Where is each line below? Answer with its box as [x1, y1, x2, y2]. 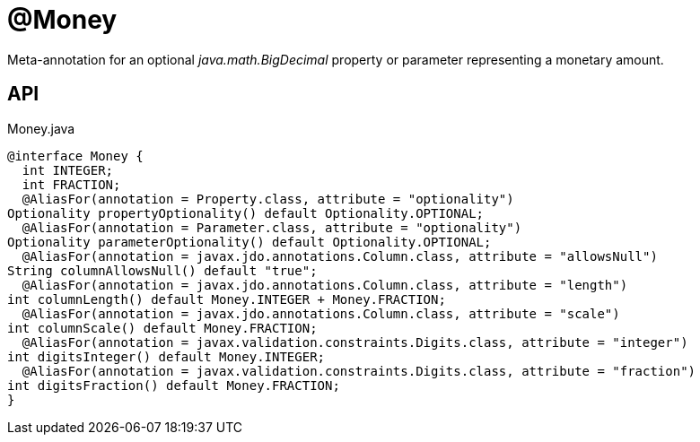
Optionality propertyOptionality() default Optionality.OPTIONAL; [7, 205, 485, 221]
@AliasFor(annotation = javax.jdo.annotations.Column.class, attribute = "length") [22, 277, 628, 292]
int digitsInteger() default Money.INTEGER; [7, 349, 326, 364]
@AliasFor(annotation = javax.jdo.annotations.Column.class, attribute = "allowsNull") [22, 248, 658, 264]
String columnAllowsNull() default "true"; [7, 263, 318, 278]
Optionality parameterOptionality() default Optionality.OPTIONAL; [7, 234, 492, 249]
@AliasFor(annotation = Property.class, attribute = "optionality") [22, 191, 514, 206]
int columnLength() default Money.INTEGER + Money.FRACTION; [7, 291, 446, 307]
